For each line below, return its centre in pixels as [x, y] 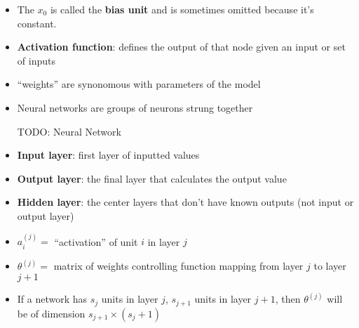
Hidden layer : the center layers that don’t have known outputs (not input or [185, 202]
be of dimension [51, 313]
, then [288, 299]
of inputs [36, 60]
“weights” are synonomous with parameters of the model [139, 84]
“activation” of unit [96, 241]
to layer [330, 266]
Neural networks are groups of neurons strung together [135, 107]
